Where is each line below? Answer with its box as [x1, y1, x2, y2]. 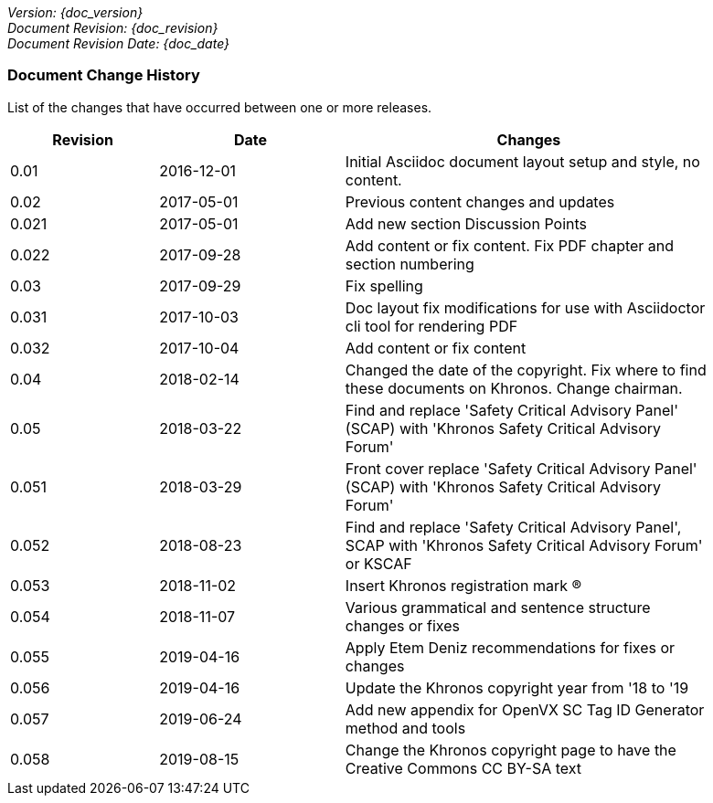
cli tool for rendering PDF [345, 316, 518, 335]
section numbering [345, 254, 474, 273]
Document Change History [7, 66, 200, 85]
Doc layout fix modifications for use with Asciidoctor [345, 298, 706, 317]
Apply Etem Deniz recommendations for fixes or [345, 638, 676, 657]
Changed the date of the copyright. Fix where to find [345, 360, 707, 379]
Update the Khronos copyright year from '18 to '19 [345, 678, 689, 697]
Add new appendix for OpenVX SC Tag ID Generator [345, 700, 705, 719]
